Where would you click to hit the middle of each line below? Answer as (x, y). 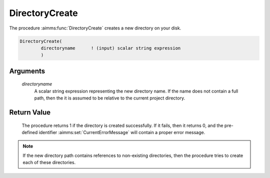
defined (30, 132)
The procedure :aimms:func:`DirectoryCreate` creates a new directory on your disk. (95, 28)
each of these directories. (49, 162)
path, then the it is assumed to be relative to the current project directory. (109, 98)
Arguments (27, 71)
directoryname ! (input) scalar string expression (111, 48)
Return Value (30, 112)
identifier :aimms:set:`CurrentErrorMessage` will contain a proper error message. (122, 132)
